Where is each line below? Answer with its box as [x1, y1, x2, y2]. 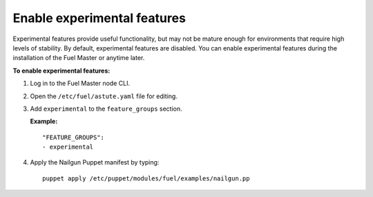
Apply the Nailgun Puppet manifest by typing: [30, 158, 160, 167]
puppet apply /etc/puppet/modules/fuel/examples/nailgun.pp [42, 174, 250, 182]
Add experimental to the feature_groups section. [30, 104, 182, 113]
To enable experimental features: [12, 66, 111, 75]
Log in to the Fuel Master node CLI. [30, 79, 131, 88]
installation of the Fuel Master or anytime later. [12, 54, 145, 62]
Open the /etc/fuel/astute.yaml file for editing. [30, 92, 178, 100]
